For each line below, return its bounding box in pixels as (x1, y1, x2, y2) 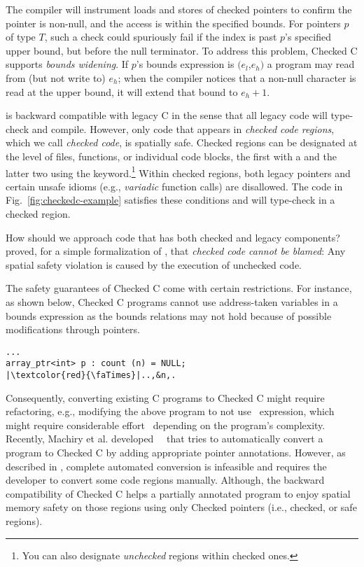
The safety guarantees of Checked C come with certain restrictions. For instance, (6, 281, 352, 295)
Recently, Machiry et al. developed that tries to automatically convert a (6, 431, 323, 446)
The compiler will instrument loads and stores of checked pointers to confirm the (6, 2, 352, 16)
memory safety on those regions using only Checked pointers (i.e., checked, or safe (6, 500, 357, 514)
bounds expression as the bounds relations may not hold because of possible (6, 308, 332, 323)
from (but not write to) (6, 70, 106, 85)
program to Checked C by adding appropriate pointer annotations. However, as (6, 445, 346, 460)
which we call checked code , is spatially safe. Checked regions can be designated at (6, 135, 358, 150)
